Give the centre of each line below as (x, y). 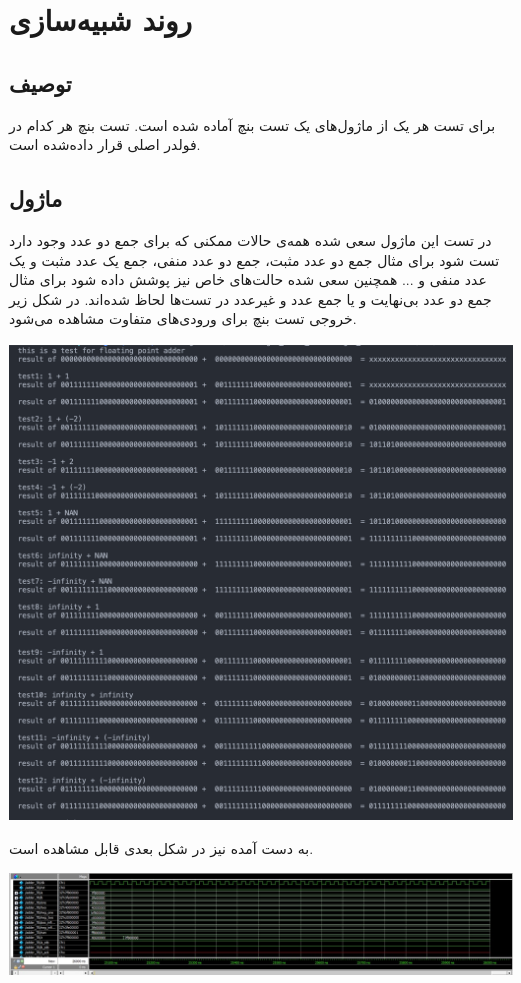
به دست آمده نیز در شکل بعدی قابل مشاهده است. (161, 847)
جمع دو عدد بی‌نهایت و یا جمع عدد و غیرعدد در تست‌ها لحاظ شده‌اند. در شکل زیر (250, 298)
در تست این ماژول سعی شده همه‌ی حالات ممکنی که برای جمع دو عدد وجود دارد (250, 239)
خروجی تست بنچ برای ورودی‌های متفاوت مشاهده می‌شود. (183, 318)
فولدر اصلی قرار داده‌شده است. (105, 144)
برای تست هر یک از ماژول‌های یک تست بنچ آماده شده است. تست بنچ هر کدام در (252, 124)
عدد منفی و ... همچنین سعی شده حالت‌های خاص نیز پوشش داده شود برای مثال (248, 279)
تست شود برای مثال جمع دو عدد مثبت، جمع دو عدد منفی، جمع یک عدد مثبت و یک (254, 259)
